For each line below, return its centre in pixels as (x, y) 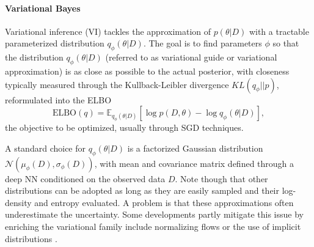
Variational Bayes (43, 8)
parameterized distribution (55, 43)
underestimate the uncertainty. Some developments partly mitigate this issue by (154, 214)
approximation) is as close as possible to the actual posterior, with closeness (147, 71)
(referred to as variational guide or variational (191, 57)
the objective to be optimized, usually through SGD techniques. (124, 127)
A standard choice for (45, 148)
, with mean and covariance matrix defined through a (194, 163)
